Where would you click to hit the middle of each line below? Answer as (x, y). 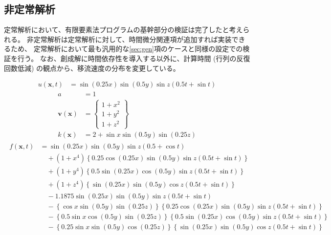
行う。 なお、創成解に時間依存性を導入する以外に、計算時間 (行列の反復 (134, 58)
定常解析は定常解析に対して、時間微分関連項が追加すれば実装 (132, 39)
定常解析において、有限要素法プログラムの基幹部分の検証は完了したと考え (123, 30)
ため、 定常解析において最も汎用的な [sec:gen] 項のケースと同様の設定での (127, 49)
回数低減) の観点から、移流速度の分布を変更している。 (92, 68)
